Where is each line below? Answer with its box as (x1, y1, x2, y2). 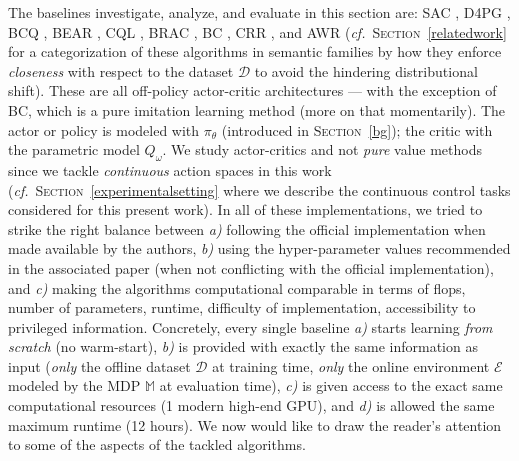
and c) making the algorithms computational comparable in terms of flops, (8, 277, 466, 298)
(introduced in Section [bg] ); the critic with (221, 119, 493, 140)
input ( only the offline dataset (8, 355, 191, 376)
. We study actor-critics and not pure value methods (162, 139, 482, 160)
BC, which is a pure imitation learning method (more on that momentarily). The (8, 99, 506, 120)
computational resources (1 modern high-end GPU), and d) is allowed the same (8, 395, 495, 416)
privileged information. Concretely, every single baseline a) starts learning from (8, 316, 493, 337)
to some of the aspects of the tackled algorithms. (8, 434, 306, 455)
